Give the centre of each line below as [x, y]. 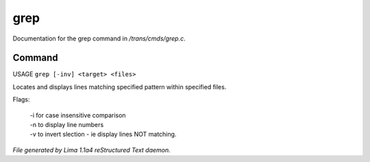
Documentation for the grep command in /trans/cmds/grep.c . [99, 38]
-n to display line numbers [67, 125]
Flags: [21, 100]
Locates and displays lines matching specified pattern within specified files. [120, 86]
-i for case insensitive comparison [78, 115]
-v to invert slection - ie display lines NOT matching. [103, 135]
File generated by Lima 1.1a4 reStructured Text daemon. [91, 150]
